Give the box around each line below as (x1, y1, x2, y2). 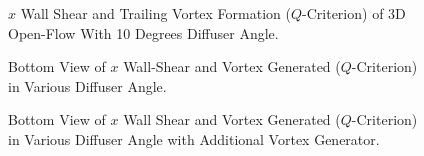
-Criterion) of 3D (302, 3, 406, 23)
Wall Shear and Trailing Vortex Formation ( (20, 3, 291, 23)
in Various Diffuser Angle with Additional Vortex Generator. (8, 128, 380, 149)
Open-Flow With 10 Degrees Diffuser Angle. (8, 22, 279, 43)
